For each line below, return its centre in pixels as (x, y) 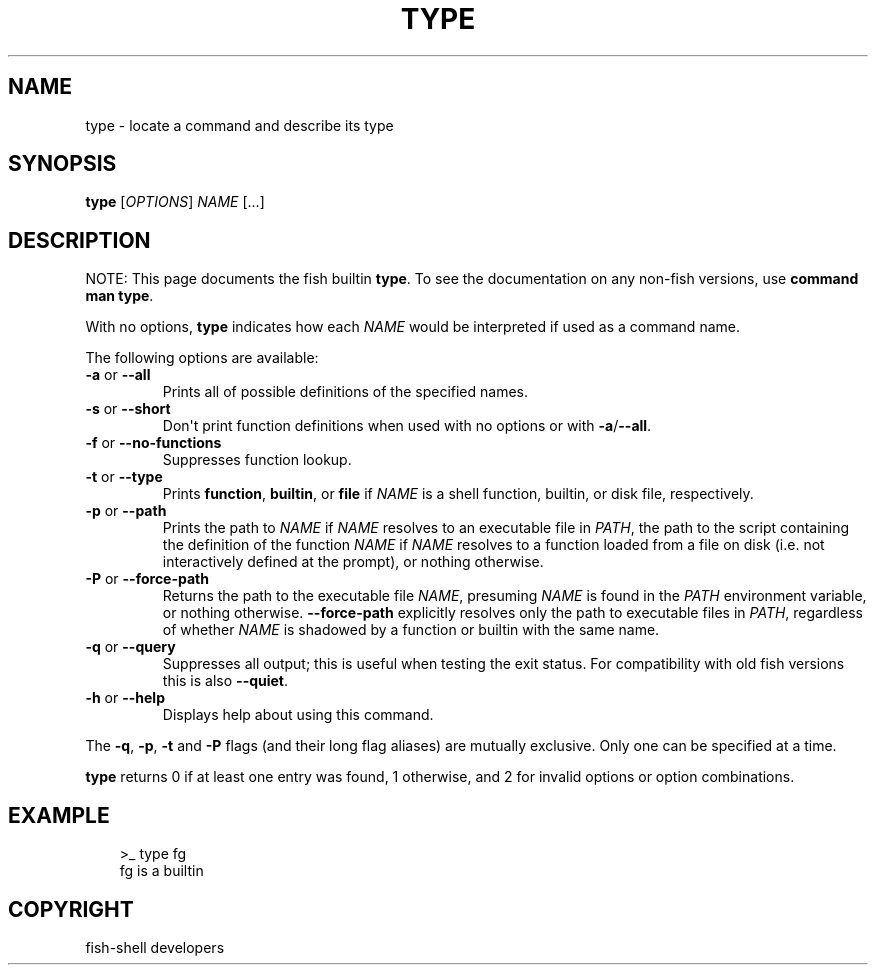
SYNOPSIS (62, 164)
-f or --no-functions (153, 443)
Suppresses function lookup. (257, 460)
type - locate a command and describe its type (239, 125)
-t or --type (124, 477)
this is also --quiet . (225, 681)
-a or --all (118, 375)
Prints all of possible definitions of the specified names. (345, 392)
